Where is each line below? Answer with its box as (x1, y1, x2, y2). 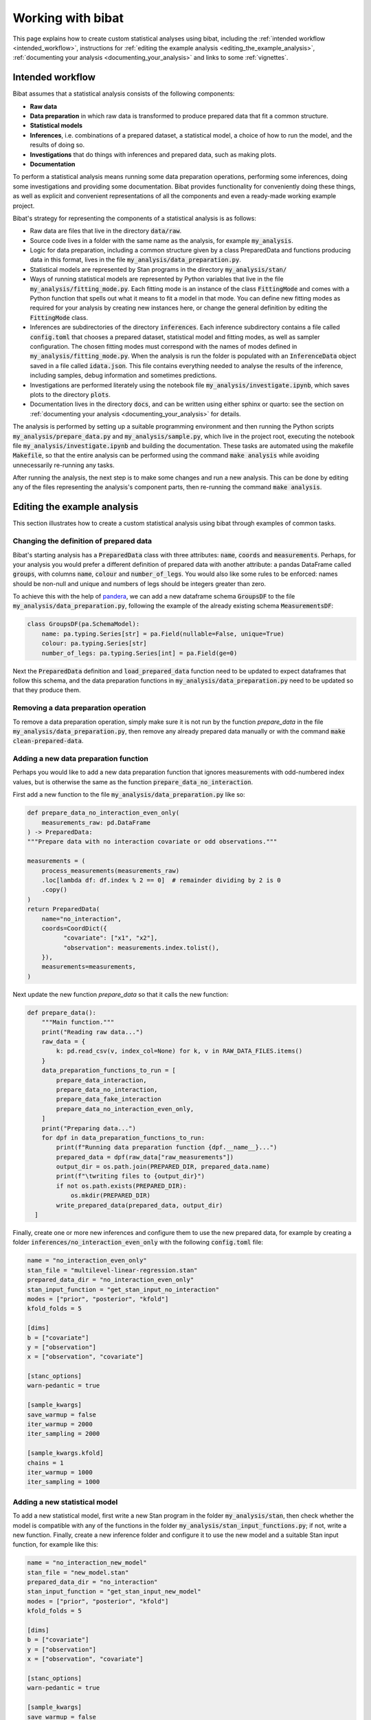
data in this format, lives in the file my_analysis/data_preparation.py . (30, 255, 242, 264)
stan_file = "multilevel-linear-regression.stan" (27, 1266, 198, 1274)
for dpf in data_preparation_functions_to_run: (41, 1134, 205, 1141)
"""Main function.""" (41, 1018, 115, 1026)
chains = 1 (27, 1459, 64, 1467)
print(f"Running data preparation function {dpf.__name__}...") (56, 1143, 278, 1152)
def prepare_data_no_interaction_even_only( (27, 809, 180, 817)
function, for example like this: (12, 1540, 99, 1549)
